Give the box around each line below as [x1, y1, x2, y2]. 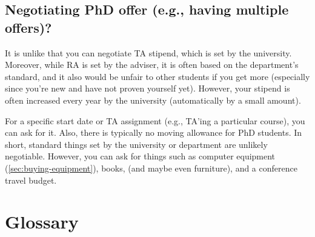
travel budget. [5, 173, 57, 186]
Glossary [5, 209, 79, 234]
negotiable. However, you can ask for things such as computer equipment [5, 150, 276, 162]
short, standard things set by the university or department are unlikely [5, 138, 268, 150]
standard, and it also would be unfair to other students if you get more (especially [5, 70, 310, 82]
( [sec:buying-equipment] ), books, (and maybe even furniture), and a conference [5, 161, 297, 174]
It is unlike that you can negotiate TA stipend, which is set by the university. [5, 46, 292, 59]
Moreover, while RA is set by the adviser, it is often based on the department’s [5, 58, 299, 71]
